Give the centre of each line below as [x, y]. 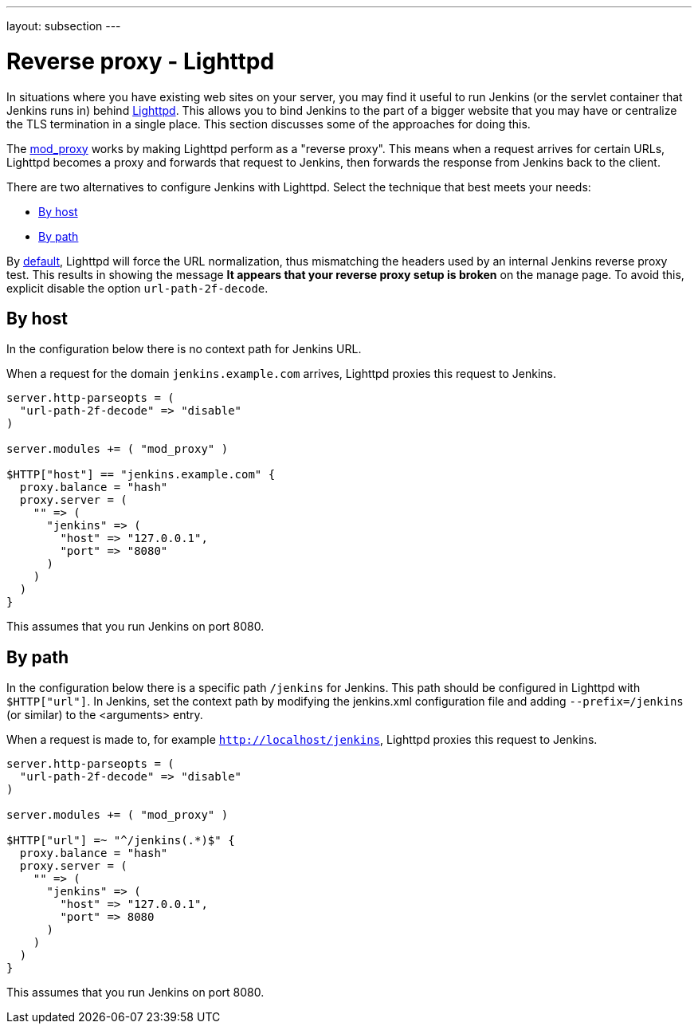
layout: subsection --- [64, 26]
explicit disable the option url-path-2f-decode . [137, 288]
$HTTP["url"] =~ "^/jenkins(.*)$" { [121, 841]
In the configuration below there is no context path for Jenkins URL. [184, 349]
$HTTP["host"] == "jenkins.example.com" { [141, 475]
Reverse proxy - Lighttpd [141, 61]
